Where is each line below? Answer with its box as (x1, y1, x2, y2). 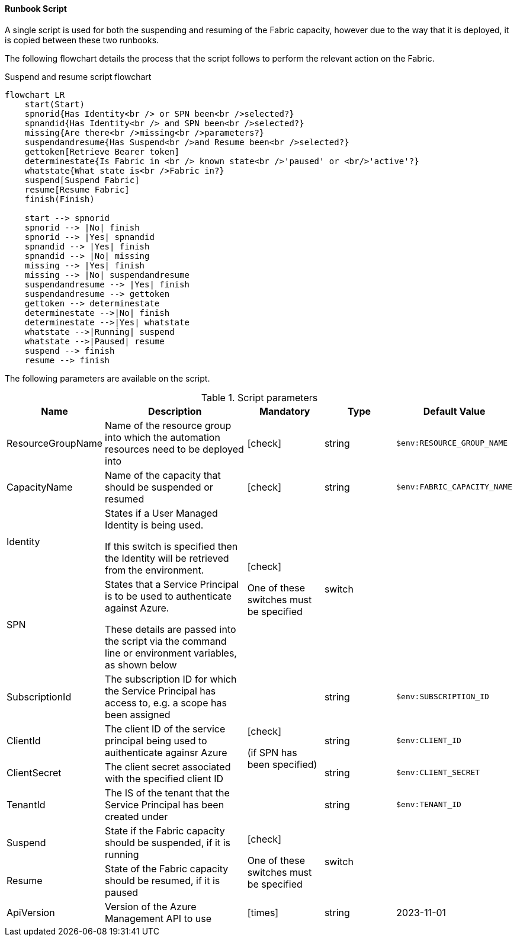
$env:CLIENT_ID (396, 736, 461, 745)
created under (105, 810, 168, 822)
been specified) (247, 758, 317, 770)
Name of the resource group (105, 419, 232, 431)
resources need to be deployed (105, 443, 244, 455)
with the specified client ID (105, 772, 223, 785)
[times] (247, 906, 279, 918)
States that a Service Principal (105, 578, 239, 590)
